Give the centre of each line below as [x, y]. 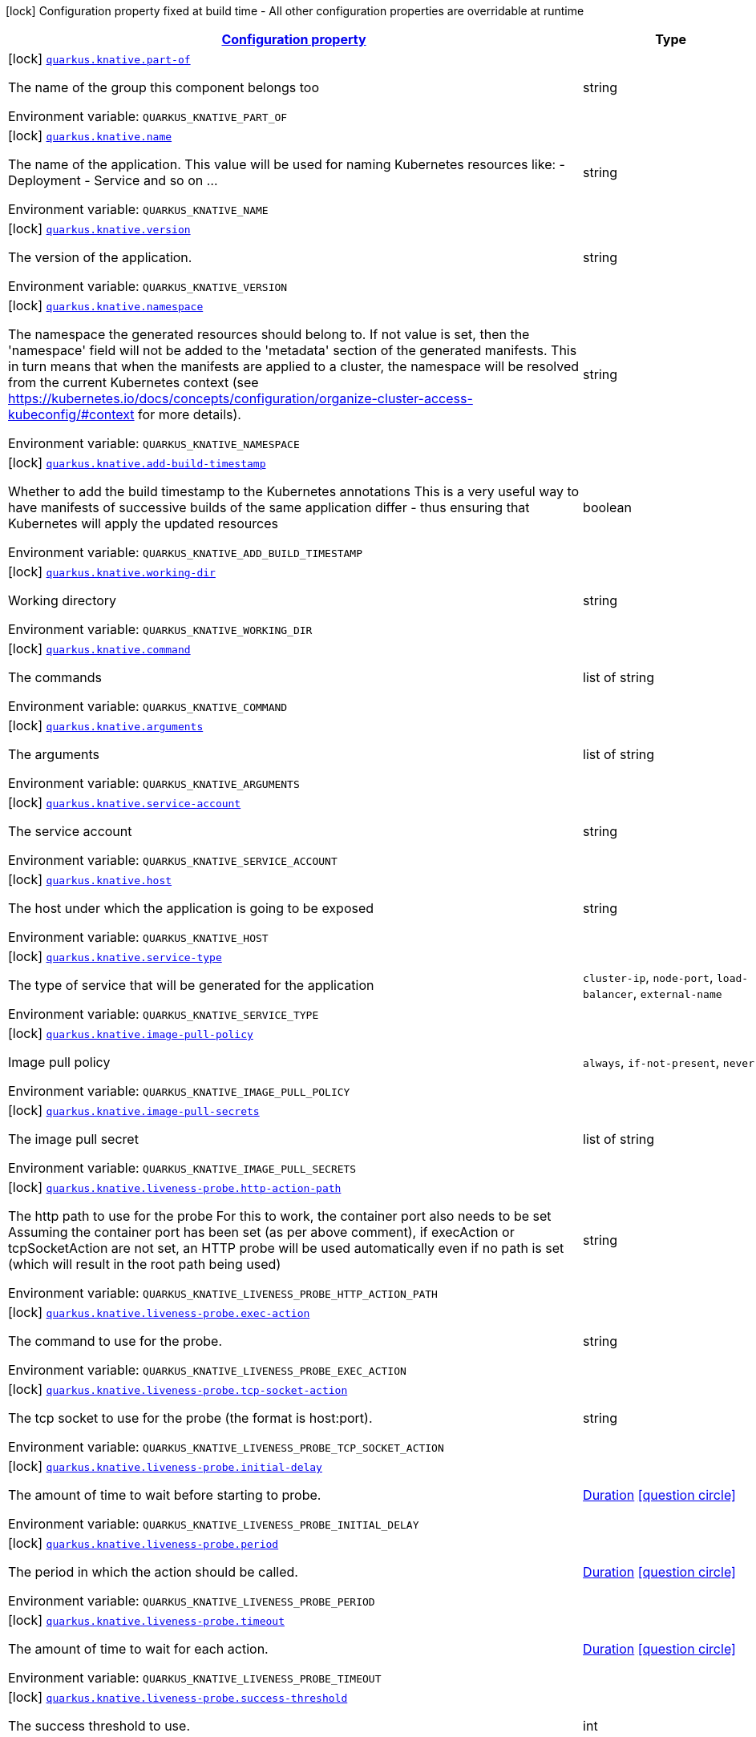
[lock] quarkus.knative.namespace [106, 305]
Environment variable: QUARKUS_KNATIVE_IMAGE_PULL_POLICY [179, 1091]
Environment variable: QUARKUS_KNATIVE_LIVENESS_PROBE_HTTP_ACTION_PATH [223, 1293]
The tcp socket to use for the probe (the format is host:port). [190, 1418]
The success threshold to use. [99, 1726]
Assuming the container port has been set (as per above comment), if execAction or [261, 1232]
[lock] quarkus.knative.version [99, 228]
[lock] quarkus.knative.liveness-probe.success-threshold [178, 1697]
